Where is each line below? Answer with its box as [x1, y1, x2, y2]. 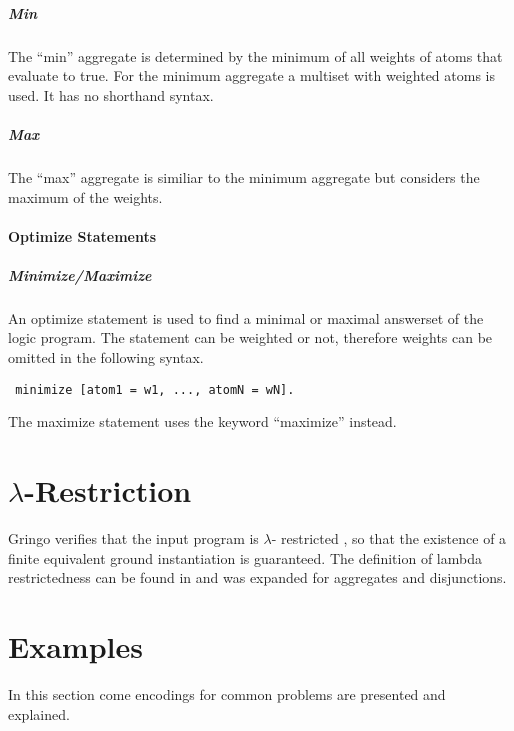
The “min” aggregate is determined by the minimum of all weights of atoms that [8, 45, 503, 66]
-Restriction [24, 470, 192, 511]
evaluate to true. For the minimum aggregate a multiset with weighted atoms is [8, 65, 495, 86]
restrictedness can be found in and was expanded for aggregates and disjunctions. [8, 567, 507, 588]
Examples [8, 625, 143, 666]
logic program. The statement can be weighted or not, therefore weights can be [8, 327, 493, 348]
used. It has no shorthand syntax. [8, 84, 214, 105]
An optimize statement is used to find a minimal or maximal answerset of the [8, 307, 484, 328]
